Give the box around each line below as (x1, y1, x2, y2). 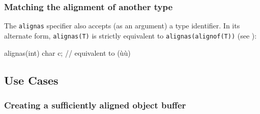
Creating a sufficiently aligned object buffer (4, 98, 186, 111)
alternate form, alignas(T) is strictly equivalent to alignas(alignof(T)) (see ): (4, 30, 257, 41)
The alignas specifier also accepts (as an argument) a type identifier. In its (4, 20, 240, 31)
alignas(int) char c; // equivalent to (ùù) (4, 47, 131, 58)
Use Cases (4, 72, 59, 88)
